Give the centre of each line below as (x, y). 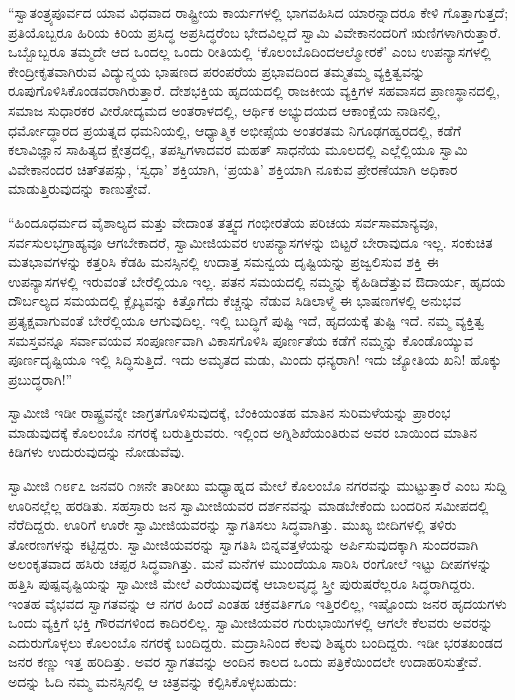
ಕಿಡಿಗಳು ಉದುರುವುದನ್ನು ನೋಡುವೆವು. (96, 451)
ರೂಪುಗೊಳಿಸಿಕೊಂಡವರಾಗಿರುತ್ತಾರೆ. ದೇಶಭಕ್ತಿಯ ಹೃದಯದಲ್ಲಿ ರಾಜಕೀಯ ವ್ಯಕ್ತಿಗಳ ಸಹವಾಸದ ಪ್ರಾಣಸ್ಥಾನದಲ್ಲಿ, (254, 90)
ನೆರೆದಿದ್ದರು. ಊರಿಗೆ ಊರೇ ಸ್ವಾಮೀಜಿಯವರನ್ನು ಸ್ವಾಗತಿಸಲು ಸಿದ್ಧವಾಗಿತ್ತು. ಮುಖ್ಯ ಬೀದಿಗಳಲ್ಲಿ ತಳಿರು (232, 524)
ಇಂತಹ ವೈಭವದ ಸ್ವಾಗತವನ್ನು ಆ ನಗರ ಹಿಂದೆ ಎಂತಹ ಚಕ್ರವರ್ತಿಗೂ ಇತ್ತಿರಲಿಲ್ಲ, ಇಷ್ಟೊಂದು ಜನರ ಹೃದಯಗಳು (257, 602)
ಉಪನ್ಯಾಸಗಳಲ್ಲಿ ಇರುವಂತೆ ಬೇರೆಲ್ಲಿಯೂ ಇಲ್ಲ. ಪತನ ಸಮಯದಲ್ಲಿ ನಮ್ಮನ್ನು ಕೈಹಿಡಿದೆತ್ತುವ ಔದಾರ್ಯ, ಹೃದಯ (257, 280)
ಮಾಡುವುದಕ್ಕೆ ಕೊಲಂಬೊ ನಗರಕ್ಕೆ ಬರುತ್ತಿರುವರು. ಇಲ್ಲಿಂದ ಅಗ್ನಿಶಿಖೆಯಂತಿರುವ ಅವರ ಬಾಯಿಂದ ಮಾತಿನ (243, 431)
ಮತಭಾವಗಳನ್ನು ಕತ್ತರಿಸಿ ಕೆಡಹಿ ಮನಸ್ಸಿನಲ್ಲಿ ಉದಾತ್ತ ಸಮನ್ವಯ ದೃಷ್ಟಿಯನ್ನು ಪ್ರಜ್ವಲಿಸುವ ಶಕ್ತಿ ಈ (223, 261)
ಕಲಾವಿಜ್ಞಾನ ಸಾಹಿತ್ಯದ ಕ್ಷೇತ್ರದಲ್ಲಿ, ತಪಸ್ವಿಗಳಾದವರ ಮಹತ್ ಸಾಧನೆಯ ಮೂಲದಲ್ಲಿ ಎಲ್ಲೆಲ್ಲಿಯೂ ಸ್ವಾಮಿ (238, 149)
